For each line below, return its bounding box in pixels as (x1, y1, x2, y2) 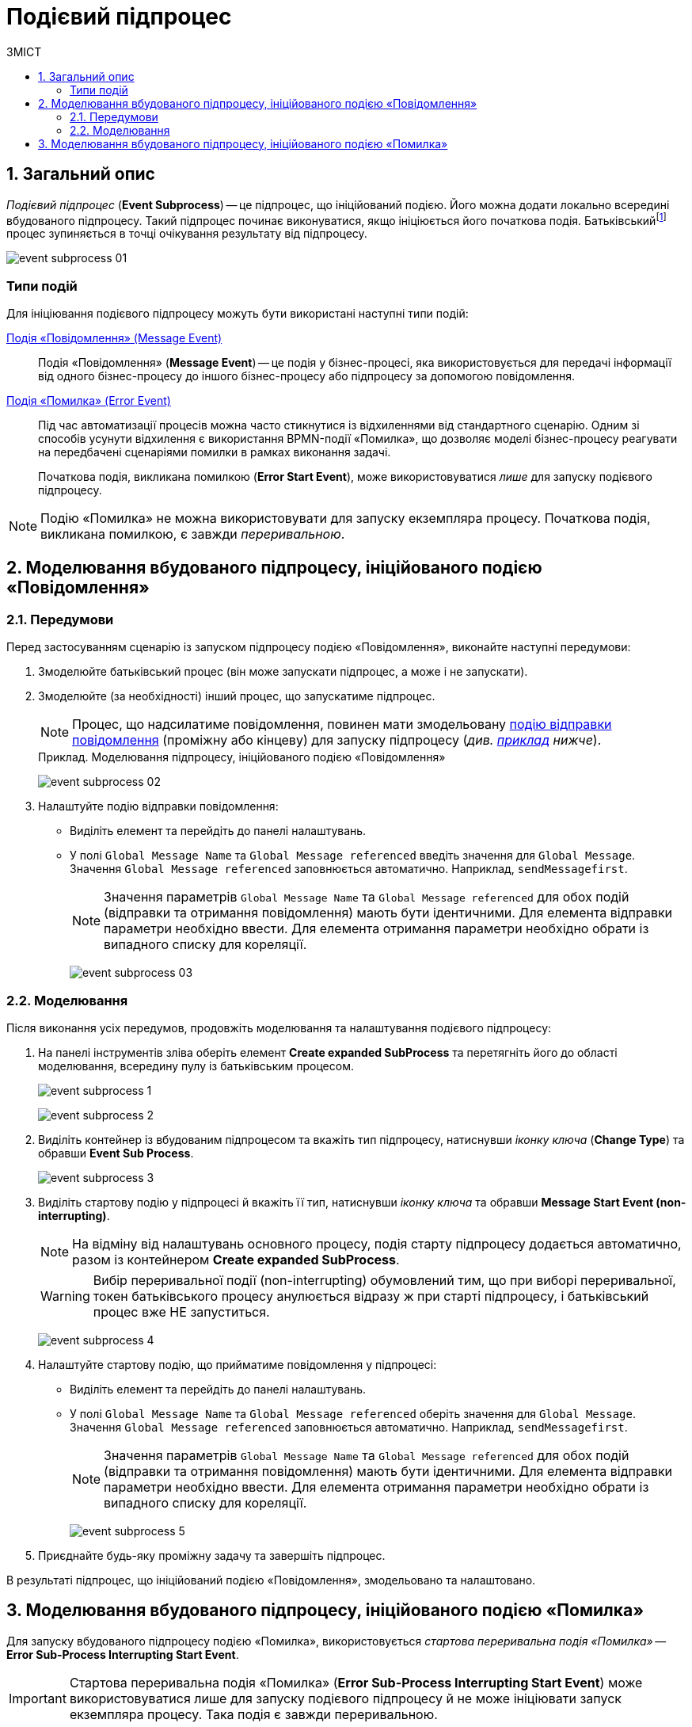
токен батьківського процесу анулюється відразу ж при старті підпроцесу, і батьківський (93, 1287, 649, 1304)
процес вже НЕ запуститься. (93, 1303, 270, 1320)
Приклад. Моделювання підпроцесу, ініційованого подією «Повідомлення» (38, 750, 446, 764)
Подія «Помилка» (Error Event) (6, 394, 171, 407)
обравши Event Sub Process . (38, 1146, 194, 1160)
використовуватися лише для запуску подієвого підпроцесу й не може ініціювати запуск (69, 1690, 622, 1706)
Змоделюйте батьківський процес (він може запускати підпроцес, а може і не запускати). (38, 665, 528, 679)
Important (9, 1690, 67, 1706)
